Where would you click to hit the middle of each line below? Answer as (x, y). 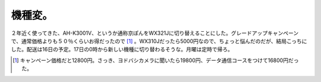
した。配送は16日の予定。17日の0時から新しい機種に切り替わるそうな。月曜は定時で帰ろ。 (122, 50)
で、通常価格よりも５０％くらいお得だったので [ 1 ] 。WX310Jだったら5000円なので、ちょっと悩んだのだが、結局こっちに (159, 41)
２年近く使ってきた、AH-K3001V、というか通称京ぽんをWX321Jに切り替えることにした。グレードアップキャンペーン (155, 33)
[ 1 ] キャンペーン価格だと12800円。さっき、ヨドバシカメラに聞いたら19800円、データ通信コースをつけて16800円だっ (156, 60)
